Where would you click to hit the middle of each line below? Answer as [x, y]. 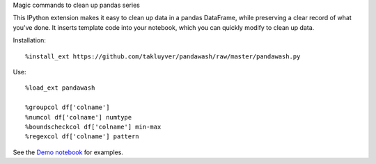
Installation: [30, 40]
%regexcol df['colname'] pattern [82, 137]
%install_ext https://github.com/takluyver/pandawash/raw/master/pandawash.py [163, 56]
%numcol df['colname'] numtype [79, 117]
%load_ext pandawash [60, 88]
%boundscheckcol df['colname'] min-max [93, 126]
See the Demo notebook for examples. [68, 152]
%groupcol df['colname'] [68, 107]
